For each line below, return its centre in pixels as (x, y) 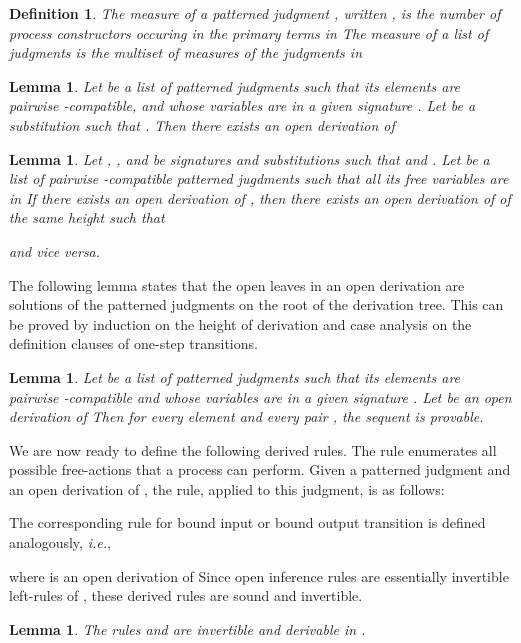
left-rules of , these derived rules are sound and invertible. (186, 595)
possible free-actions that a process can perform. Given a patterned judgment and (260, 469)
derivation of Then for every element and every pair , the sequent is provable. (246, 416)
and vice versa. (55, 250)
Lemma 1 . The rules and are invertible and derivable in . (187, 628)
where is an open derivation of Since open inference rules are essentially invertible (259, 575)
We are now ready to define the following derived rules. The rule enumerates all (253, 449)
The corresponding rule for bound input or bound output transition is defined (247, 522)
